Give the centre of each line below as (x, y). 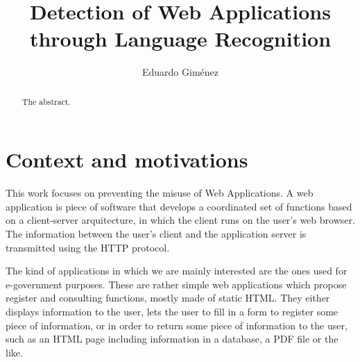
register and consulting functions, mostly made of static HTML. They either (168, 298)
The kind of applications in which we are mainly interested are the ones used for (177, 271)
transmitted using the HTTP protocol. (88, 247)
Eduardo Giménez (180, 72)
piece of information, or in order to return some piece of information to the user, (177, 325)
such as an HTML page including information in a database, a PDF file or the (172, 339)
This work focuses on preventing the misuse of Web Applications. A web (160, 193)
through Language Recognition (180, 39)
